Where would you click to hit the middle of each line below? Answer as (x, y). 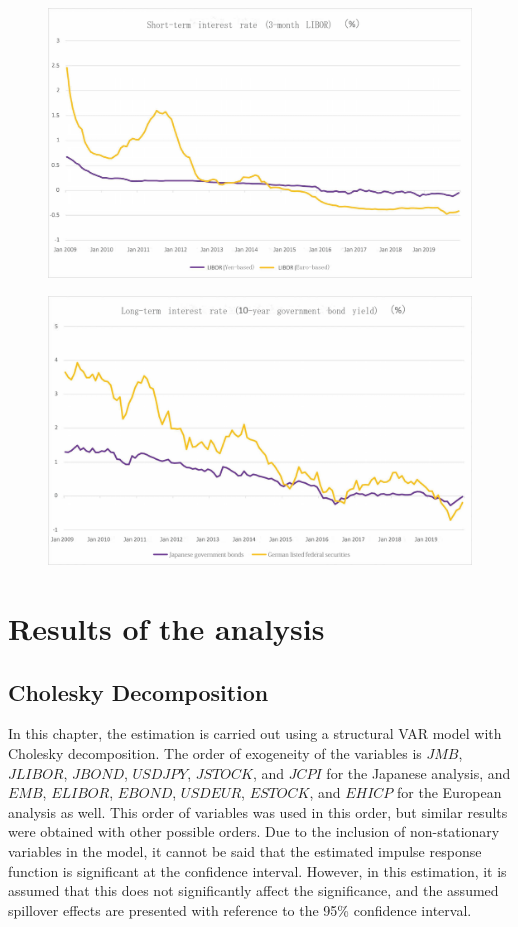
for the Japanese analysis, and (418, 772)
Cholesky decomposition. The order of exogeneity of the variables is (215, 753)
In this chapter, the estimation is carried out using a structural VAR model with (255, 733)
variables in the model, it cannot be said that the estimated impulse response (245, 851)
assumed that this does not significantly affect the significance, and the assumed (253, 890)
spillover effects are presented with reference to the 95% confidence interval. (240, 909)
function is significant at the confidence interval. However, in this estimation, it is (257, 870)
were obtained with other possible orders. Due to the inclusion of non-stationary (254, 831)
